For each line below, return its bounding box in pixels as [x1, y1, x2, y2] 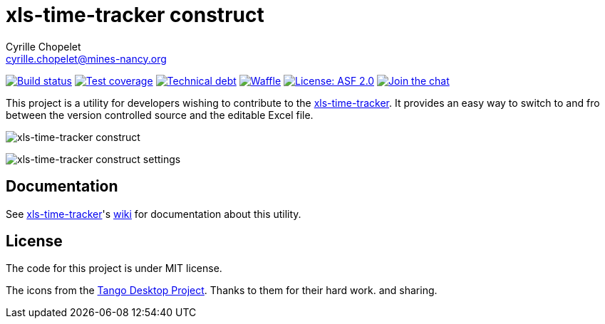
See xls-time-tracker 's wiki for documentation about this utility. [6, 207, 301, 220]
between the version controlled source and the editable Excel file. [6, 108, 314, 121]
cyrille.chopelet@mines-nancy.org [6, 52, 167, 65]
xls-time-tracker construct [6, 3, 264, 27]
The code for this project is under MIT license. [6, 262, 222, 275]
